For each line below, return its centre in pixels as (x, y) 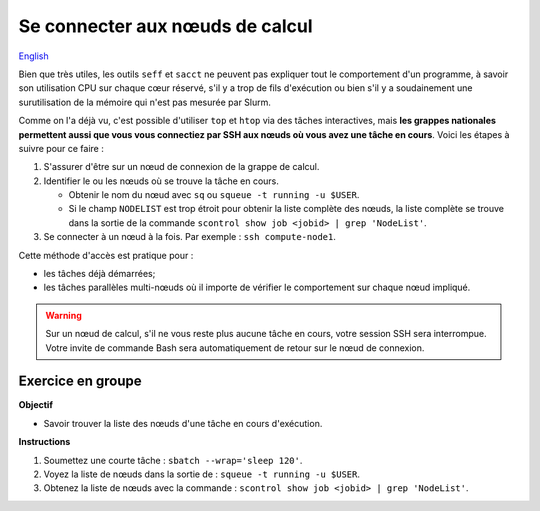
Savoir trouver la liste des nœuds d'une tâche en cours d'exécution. (183, 423)
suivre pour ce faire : (61, 148)
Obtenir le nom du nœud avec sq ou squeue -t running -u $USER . (214, 195)
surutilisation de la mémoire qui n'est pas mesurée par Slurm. (145, 102)
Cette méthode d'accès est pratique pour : (106, 255)
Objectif (36, 405)
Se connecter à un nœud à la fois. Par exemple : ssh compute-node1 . (190, 237)
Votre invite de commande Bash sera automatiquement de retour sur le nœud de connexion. (235, 347)
